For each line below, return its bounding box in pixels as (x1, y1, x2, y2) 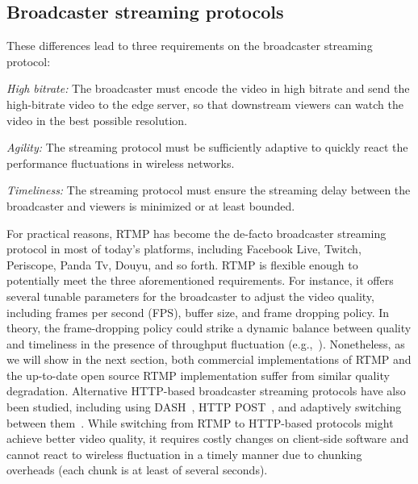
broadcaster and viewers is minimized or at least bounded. (6, 197, 295, 214)
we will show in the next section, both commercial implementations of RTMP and (6, 351, 412, 368)
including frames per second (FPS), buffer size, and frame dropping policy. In (6, 303, 390, 320)
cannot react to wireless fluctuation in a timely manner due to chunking (6, 445, 362, 462)
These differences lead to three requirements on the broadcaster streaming (6, 37, 373, 54)
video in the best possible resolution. (6, 111, 187, 128)
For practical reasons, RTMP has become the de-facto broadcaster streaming (6, 224, 387, 241)
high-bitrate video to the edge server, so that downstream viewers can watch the (6, 95, 404, 112)
